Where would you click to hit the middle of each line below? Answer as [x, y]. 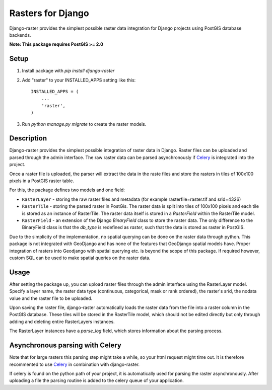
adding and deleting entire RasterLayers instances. [62, 322]
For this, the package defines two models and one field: [67, 190]
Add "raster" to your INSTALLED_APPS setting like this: [79, 80]
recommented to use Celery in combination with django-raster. [75, 364]
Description [28, 138]
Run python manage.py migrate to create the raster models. [84, 124]
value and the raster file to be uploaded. [51, 298]
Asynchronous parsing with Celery [65, 345]
